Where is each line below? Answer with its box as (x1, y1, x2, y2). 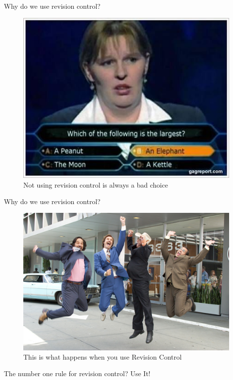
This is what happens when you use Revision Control (23, 352, 182, 362)
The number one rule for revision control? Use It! (4, 368, 150, 378)
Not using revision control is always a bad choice (23, 179, 168, 190)
